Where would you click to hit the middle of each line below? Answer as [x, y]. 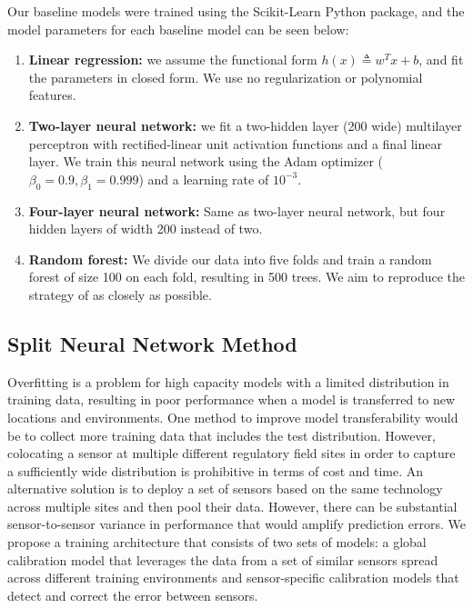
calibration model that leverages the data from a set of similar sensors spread [223, 559]
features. [52, 95]
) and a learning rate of [204, 179]
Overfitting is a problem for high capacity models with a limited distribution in [228, 381]
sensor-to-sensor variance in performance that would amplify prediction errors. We [236, 524]
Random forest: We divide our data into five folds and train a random [230, 259]
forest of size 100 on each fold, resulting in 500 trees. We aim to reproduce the [247, 277]
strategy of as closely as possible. [120, 294]
